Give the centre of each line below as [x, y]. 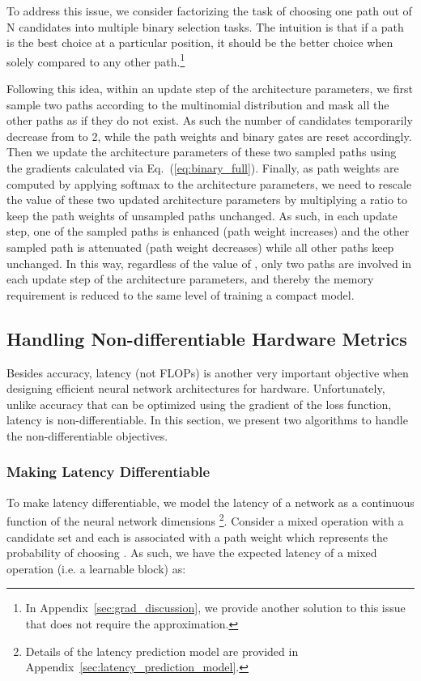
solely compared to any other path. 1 [96, 60]
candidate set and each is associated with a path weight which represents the [198, 536]
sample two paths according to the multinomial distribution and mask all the [198, 104]
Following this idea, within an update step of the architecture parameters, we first [210, 89]
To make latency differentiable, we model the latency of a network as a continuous [210, 502]
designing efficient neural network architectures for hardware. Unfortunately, [196, 388]
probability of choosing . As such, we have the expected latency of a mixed [192, 553]
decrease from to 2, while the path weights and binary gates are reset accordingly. [209, 136]
